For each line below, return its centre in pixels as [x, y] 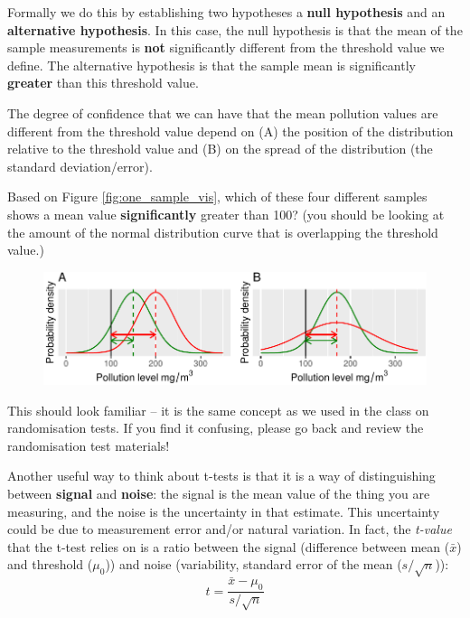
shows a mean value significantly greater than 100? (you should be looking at [226, 214]
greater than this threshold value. [103, 83]
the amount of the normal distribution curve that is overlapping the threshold [223, 232]
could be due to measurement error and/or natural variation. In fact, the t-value [230, 529]
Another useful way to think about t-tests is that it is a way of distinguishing [221, 476]
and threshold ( [50, 564]
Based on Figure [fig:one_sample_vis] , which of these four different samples [217, 197]
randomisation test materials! [89, 445]
